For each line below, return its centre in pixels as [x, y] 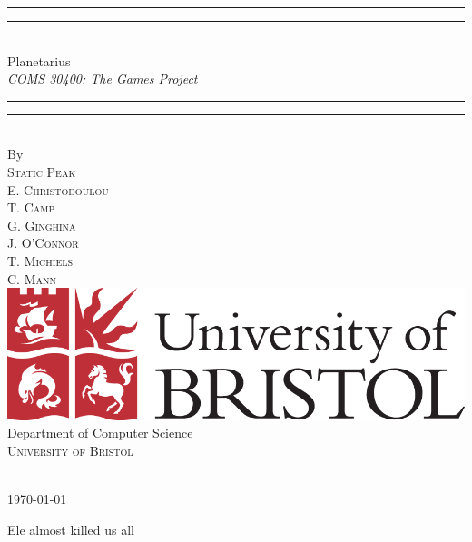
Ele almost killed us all [71, 529]
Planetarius [39, 60]
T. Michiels [40, 260]
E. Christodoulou [58, 189]
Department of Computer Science [100, 433]
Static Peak [42, 171]
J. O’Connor [43, 243]
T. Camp [31, 207]
